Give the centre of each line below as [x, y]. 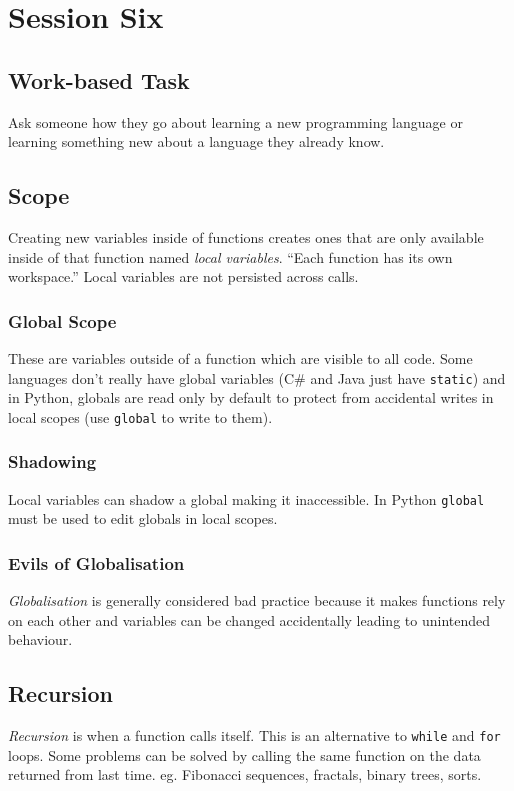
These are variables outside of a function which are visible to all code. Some [240, 357]
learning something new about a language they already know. [196, 141]
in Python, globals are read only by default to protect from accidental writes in [251, 397]
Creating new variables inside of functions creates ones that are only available [246, 236]
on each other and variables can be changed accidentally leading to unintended [249, 619]
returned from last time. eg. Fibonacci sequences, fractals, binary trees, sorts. [245, 774]
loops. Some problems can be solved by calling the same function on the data [244, 754]
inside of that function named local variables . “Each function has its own [230, 256]
